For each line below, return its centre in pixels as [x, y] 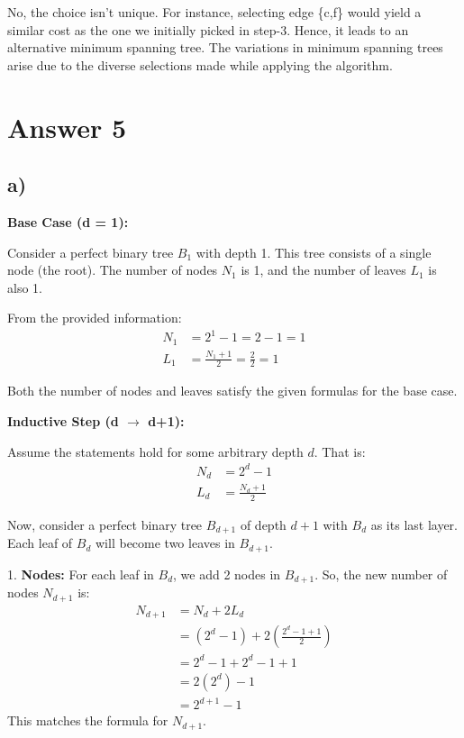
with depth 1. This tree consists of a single [314, 252]
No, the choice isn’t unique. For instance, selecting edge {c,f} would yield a [214, 12]
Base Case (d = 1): [68, 221]
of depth [263, 524]
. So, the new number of [381, 574]
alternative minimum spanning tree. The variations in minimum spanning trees [225, 47]
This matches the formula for [88, 720]
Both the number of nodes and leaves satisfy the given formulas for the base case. [232, 391]
